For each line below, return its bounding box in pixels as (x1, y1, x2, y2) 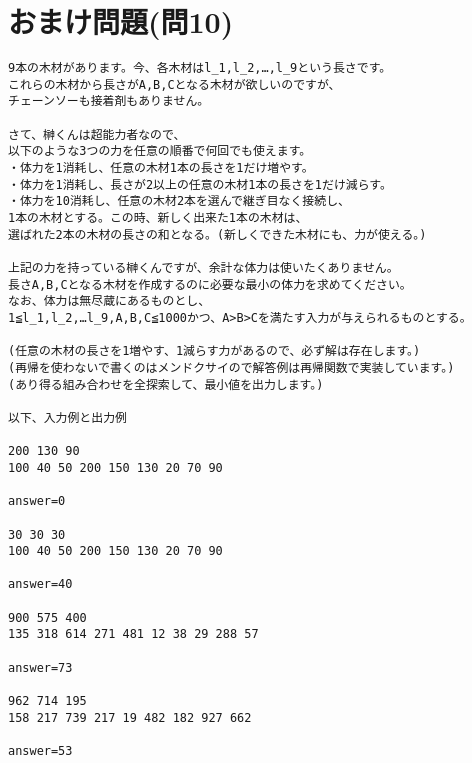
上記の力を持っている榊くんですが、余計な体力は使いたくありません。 (8, 261, 399, 275)
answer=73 (8, 660, 73, 675)
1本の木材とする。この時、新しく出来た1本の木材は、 (8, 211, 308, 226)
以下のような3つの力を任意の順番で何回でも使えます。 (8, 144, 312, 159)
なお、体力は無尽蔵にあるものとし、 (8, 294, 211, 309)
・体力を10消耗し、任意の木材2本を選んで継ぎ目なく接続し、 (8, 194, 350, 209)
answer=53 (8, 744, 73, 759)
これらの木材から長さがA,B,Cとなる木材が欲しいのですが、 (8, 77, 341, 92)
